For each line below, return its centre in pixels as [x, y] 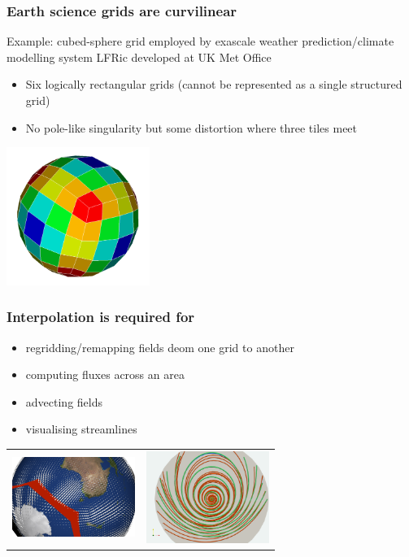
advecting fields [64, 401]
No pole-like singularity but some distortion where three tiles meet [191, 127]
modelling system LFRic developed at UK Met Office [139, 57]
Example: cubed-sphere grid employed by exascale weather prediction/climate [200, 41]
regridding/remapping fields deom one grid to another [160, 347]
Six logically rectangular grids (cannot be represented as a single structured [214, 84]
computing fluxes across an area [105, 374]
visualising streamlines [81, 429]
